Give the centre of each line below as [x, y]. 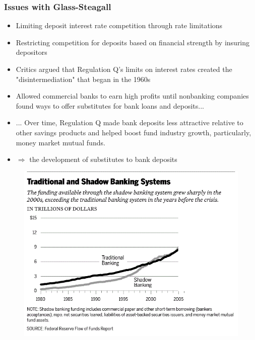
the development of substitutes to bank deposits [103, 159]
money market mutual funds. [60, 142]
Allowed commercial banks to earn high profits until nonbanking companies [132, 96]
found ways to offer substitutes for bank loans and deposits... [110, 105]
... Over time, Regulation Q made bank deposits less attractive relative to [130, 122]
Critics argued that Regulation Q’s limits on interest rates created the [124, 69]
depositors [31, 52]
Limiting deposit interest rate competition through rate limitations [119, 25]
